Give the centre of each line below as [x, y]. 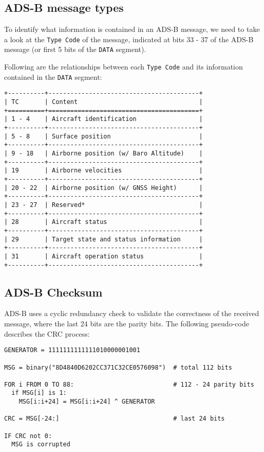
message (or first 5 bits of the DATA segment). [75, 49]
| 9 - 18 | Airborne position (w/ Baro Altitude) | [103, 154]
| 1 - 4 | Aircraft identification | [103, 119]
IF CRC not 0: [28, 436]
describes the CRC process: [47, 333]
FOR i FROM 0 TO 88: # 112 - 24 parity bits [129, 384]
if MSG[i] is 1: [39, 393]
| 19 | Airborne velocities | [103, 171]
